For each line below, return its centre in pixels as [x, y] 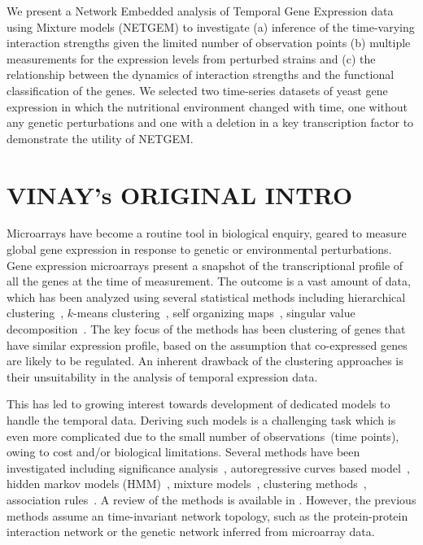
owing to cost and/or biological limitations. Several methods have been [183, 452]
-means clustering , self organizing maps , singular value [214, 313]
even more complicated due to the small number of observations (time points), [203, 436]
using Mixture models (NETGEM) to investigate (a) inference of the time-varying [211, 26]
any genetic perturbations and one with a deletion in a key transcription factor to [210, 122]
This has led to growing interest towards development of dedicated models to [198, 404]
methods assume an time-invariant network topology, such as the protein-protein [207, 515]
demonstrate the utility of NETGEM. [100, 138]
